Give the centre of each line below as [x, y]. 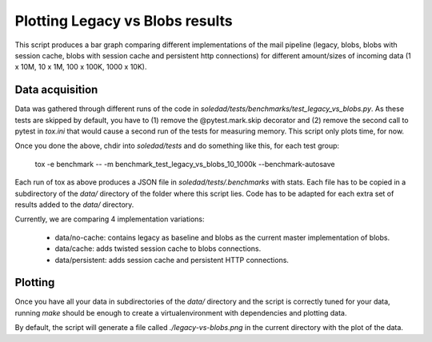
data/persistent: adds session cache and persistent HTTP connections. [172, 260]
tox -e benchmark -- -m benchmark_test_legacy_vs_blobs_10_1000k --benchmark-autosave [185, 164]
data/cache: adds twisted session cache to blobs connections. [158, 249]
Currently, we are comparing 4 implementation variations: [110, 219]
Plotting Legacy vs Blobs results [124, 21]
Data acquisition [56, 90]
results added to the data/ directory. [74, 205]
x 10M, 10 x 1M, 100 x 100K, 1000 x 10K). [81, 67]
